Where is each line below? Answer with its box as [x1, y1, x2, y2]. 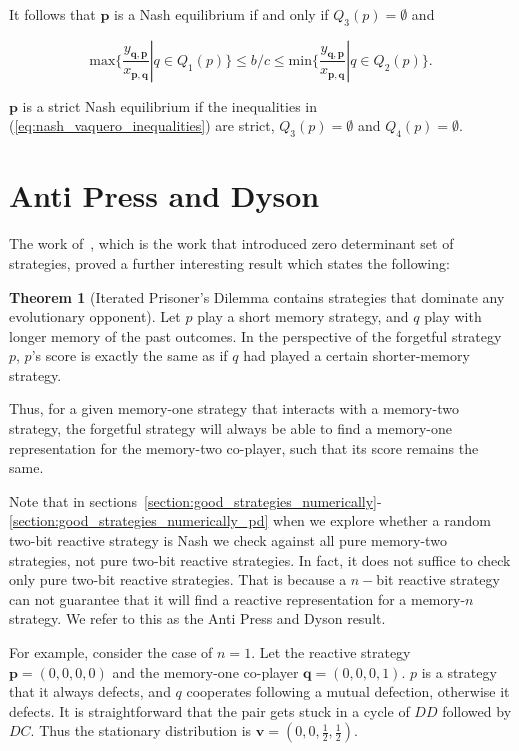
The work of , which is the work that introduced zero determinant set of [9, 233, 454, 254]
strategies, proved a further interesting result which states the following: [9, 252, 450, 273]
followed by [442, 700, 512, 721]
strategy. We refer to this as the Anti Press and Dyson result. [9, 608, 386, 629]
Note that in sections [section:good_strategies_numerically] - [9, 490, 382, 511]
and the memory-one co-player [112, 661, 299, 682]
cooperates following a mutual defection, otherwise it [186, 681, 510, 702]
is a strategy [421, 661, 497, 682]
